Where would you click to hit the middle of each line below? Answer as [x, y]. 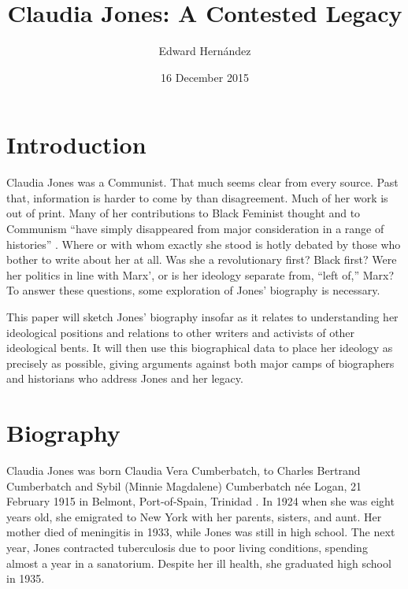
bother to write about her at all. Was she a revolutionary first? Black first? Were [202, 259]
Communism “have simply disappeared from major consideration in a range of [195, 229]
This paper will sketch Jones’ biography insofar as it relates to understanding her [202, 317]
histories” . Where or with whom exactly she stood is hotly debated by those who [204, 244]
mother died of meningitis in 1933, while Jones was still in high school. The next [201, 532]
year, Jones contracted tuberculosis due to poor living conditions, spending [187, 548]
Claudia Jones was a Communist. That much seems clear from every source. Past [202, 182]
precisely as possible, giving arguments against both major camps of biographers [200, 363]
